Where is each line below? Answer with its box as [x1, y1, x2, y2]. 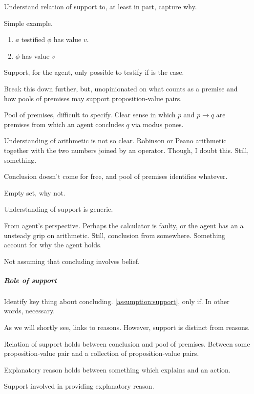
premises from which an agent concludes [4, 119, 124, 129]
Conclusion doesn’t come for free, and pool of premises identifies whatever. [4, 171, 228, 181]
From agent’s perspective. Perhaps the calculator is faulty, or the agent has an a [4, 220, 244, 230]
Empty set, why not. [4, 187, 65, 197]
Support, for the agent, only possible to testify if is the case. [4, 67, 184, 77]
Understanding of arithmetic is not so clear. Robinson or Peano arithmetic [4, 135, 227, 146]
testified [21, 34, 45, 44]
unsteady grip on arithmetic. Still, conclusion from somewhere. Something [4, 230, 226, 240]
